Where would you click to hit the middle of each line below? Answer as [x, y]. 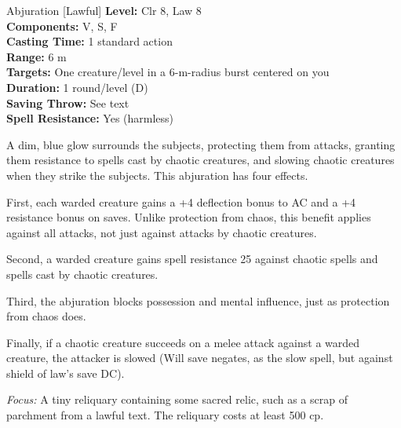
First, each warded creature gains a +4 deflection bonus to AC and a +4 [181, 201]
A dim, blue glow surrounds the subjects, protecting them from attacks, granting [201, 144]
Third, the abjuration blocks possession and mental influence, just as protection [198, 300]
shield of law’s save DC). [66, 373]
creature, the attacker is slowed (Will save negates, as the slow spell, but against [200, 358]
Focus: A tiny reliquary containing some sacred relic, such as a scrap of [177, 399]
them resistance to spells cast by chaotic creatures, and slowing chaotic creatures [200, 160]
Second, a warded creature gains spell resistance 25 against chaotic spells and [192, 259]
